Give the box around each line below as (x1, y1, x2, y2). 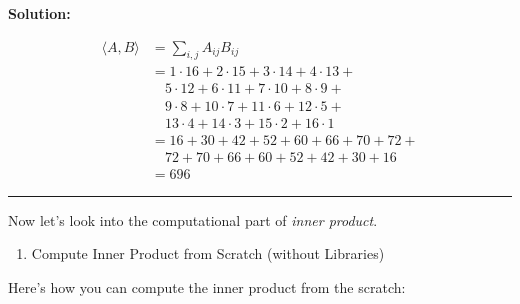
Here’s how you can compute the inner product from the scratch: (8, 276, 406, 297)
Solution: (8, 3, 71, 23)
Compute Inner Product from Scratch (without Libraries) (31, 243, 385, 264)
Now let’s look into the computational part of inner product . (8, 209, 378, 230)
